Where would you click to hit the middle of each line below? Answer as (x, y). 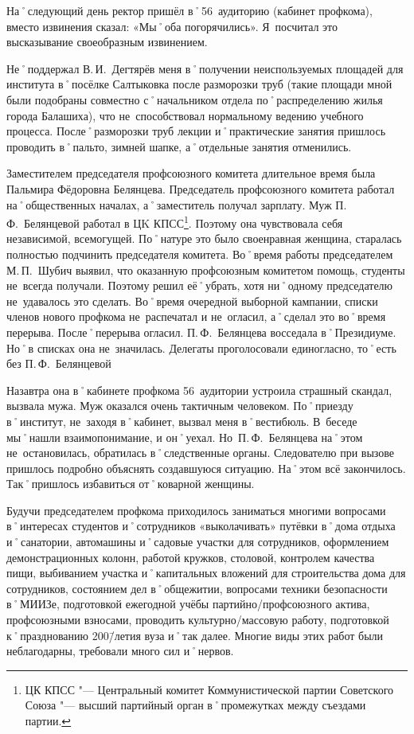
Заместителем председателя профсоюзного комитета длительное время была (191, 173)
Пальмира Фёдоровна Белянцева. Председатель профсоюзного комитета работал (201, 188)
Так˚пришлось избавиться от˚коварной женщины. (131, 484)
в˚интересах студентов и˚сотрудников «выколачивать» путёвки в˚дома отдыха (201, 526)
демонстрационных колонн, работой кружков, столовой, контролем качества (191, 557)
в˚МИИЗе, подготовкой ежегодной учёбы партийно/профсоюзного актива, (188, 604)
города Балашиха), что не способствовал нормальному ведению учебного (185, 115)
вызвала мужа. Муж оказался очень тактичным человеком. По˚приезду (180, 406)
